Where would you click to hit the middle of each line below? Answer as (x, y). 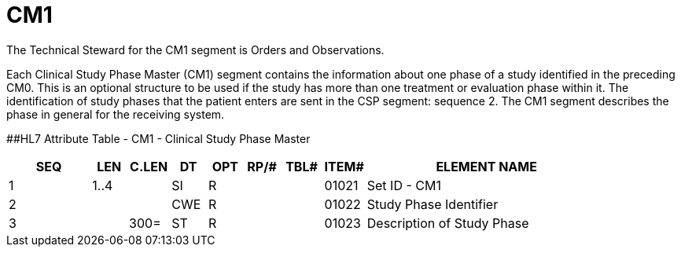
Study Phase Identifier (433, 204)
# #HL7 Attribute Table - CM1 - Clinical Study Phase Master (158, 138)
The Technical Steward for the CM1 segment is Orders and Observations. (195, 49)
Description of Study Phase (448, 223)
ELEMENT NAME (486, 166)
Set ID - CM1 (404, 185)
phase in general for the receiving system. (116, 114)
